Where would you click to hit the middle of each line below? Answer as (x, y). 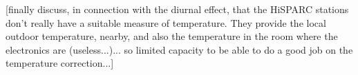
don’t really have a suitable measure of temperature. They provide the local (166, 22)
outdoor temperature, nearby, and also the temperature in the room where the (172, 36)
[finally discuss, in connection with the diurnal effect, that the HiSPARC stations (177, 9)
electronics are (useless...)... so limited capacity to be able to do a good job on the (179, 49)
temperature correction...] (60, 63)
